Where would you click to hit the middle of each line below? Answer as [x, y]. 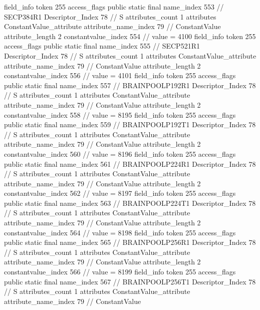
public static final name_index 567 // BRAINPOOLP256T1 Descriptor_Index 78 [130, 281]
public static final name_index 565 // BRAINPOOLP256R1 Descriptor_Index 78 [130, 242]
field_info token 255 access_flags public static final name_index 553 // [114, 7]
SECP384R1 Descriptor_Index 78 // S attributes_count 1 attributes [110, 16]
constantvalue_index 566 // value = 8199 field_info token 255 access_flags [120, 272]
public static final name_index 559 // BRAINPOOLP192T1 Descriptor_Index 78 [130, 124]
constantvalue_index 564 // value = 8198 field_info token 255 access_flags [120, 232]
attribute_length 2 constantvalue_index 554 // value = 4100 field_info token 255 [130, 36]
